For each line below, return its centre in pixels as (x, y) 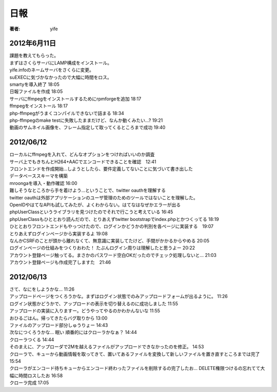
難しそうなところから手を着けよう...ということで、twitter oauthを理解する (88, 191)
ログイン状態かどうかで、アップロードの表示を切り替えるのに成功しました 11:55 (94, 304)
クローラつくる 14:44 (32, 340)
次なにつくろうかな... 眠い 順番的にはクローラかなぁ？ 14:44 (73, 332)
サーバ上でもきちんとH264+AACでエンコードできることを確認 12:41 (83, 161)
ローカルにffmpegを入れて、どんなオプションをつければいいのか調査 (82, 155)
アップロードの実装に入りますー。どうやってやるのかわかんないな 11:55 (85, 311)
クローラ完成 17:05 (29, 383)
